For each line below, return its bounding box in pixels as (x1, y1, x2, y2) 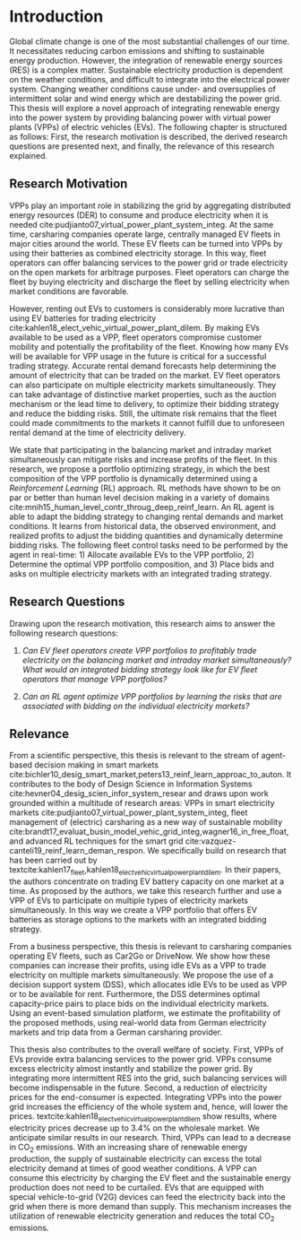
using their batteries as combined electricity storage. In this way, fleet (9, 247, 267, 258)
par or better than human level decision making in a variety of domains (9, 491, 271, 503)
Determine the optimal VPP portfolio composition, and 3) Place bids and (9, 559, 275, 569)
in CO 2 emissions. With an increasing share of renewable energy (9, 1141, 248, 1154)
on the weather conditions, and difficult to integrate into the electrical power (9, 74, 290, 84)
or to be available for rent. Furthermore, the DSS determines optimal (9, 989, 261, 1000)
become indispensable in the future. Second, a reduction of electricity (9, 1082, 268, 1093)
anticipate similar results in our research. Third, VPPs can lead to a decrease (9, 1132, 291, 1142)
